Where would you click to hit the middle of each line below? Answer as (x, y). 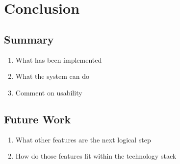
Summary (29, 39)
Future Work (38, 119)
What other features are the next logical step (83, 139)
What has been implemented (59, 59)
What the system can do (52, 76)
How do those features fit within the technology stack (96, 156)
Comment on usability (49, 92)
